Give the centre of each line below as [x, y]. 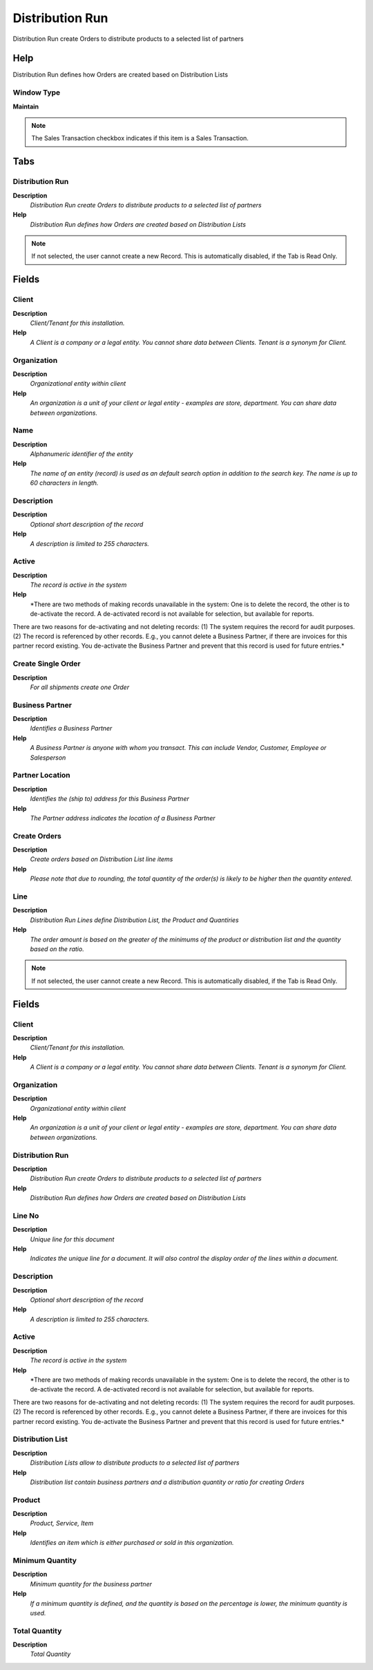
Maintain [26, 106]
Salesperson [48, 758]
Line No [26, 1215]
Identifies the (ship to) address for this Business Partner [109, 799]
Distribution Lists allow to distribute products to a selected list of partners [135, 1463]
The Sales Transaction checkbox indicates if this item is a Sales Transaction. [140, 138]
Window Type [37, 93]
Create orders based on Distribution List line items [102, 859]
